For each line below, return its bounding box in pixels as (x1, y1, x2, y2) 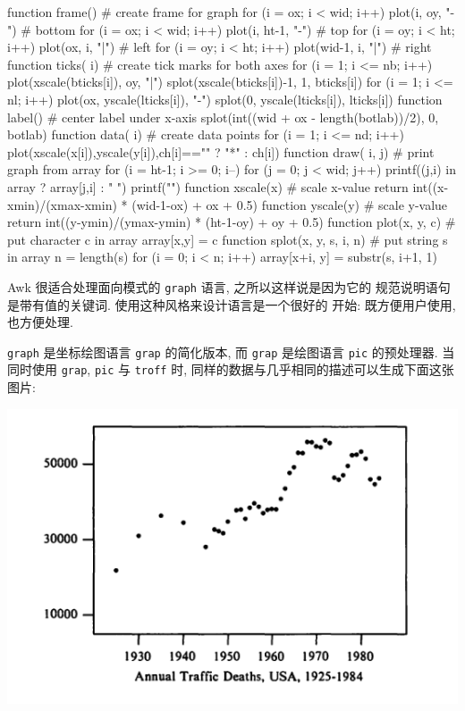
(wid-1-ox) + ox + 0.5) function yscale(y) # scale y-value (131, 195, 448, 213)
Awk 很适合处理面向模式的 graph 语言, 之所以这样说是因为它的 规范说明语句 (7, 277, 451, 296)
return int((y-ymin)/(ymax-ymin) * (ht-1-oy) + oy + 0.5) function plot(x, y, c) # (7, 213, 456, 231)
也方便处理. (7, 313, 73, 331)
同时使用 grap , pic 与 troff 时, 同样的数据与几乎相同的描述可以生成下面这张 (7, 360, 454, 379)
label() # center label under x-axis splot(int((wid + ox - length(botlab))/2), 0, (7, 107, 439, 126)
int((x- (412, 177, 449, 196)
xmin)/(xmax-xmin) (7, 195, 117, 213)
